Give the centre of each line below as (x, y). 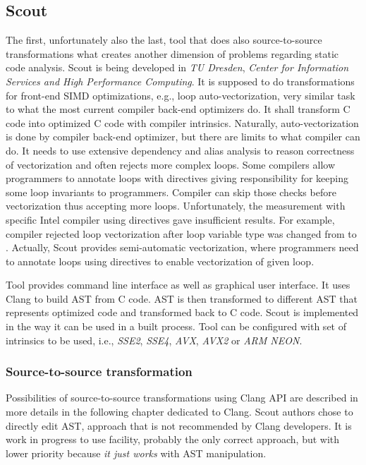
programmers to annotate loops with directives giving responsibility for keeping (177, 178)
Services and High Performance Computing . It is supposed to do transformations (180, 81)
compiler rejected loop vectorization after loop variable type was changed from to (181, 233)
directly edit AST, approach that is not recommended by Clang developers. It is (179, 425)
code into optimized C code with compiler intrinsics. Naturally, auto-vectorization (182, 122)
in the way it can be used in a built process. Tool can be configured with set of (176, 326)
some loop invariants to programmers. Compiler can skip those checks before (171, 192)
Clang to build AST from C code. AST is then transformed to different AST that (182, 298)
